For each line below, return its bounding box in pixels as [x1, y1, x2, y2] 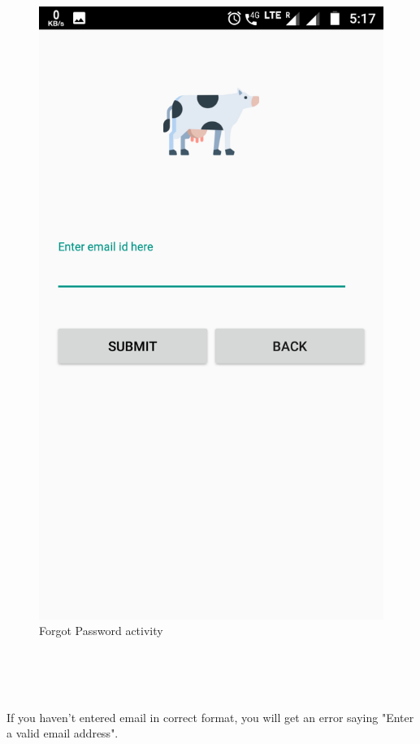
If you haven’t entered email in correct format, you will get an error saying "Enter [6, 708, 414, 725]
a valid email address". [6, 724, 119, 742]
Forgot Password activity [39, 622, 163, 639]
